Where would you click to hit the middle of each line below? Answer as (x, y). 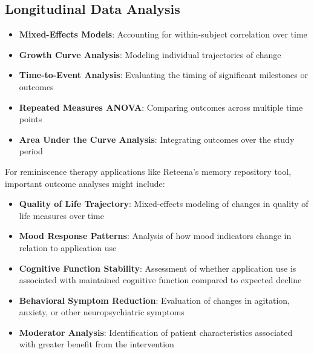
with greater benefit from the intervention (96, 344)
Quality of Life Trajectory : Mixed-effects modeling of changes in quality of (164, 204)
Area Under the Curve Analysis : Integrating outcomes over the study (157, 139)
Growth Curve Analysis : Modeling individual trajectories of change (150, 54)
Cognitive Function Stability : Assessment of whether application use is (158, 268)
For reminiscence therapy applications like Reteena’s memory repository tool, (148, 171)
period (31, 151)
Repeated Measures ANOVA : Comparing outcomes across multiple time (161, 107)
